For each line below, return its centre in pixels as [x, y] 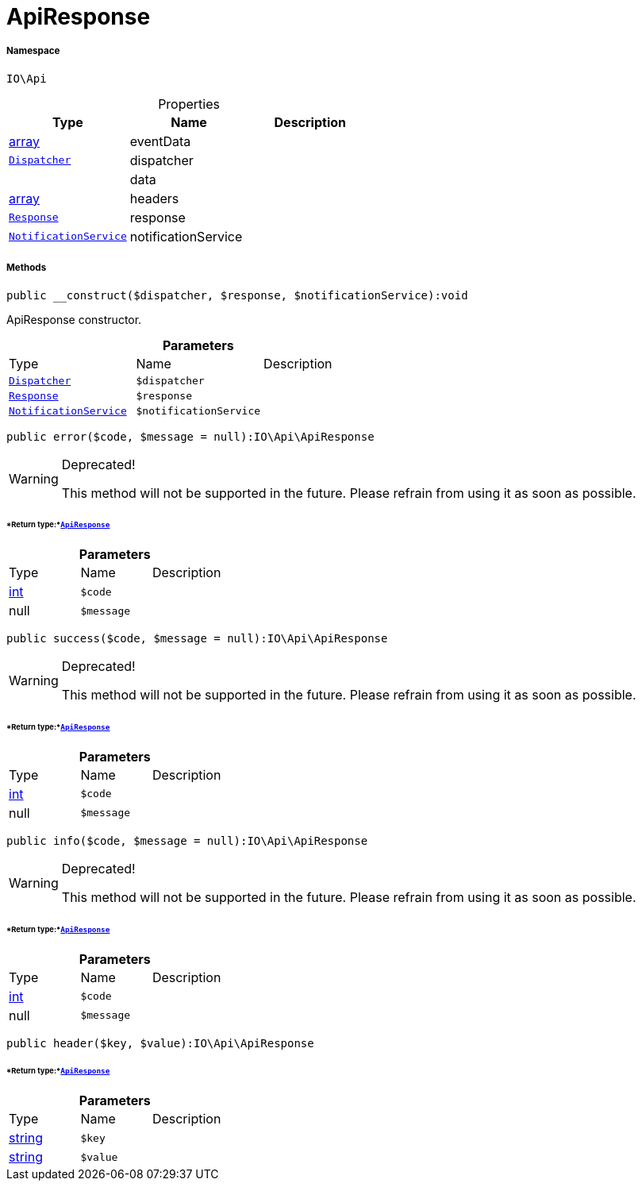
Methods [27, 268]
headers [154, 198]
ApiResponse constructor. [74, 319]
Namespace [33, 51]
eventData [160, 141]
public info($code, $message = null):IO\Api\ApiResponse [187, 840]
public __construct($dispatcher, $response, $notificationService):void [237, 295]
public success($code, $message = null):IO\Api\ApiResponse [197, 639]
